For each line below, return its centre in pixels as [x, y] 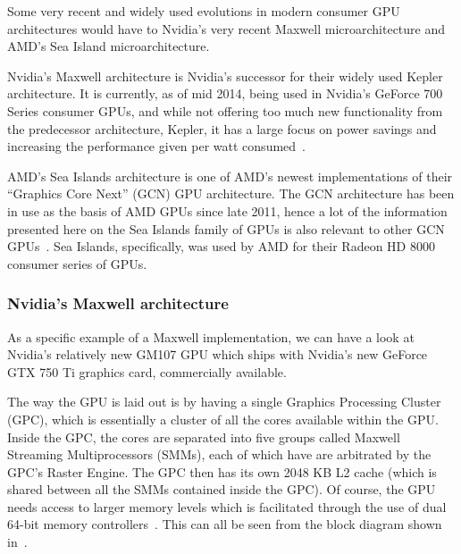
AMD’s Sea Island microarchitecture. [109, 46]
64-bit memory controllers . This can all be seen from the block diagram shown [225, 524]
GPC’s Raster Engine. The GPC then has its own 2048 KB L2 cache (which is [222, 471]
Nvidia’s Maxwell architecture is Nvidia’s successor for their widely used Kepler [225, 76]
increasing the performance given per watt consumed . [156, 146]
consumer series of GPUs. [77, 263]
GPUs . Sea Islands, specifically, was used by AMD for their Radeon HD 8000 [221, 246]
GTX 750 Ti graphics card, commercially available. [147, 371]
